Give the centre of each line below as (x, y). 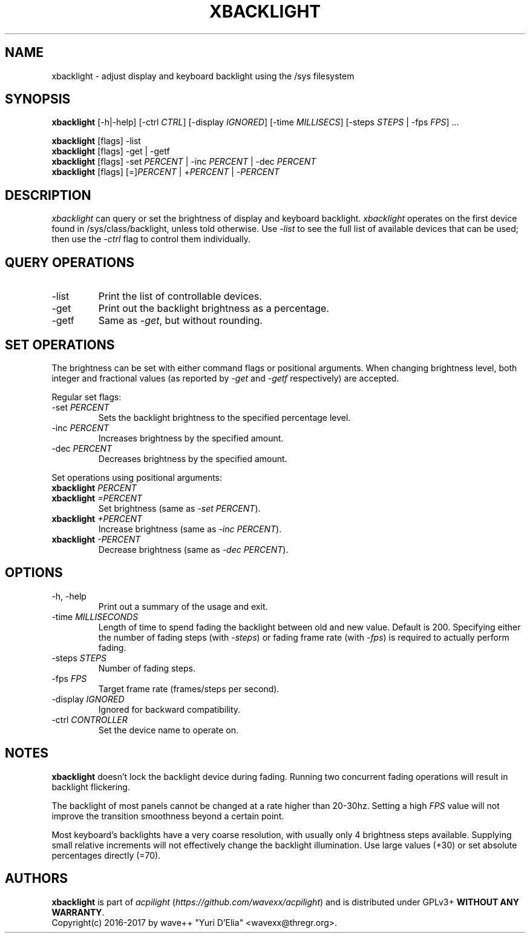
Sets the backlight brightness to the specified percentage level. (224, 417)
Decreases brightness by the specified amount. (193, 458)
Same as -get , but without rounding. (180, 321)
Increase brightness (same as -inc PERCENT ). (190, 529)
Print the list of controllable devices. (180, 296)
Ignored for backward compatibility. (169, 709)
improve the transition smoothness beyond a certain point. (168, 816)
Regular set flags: (87, 397)
